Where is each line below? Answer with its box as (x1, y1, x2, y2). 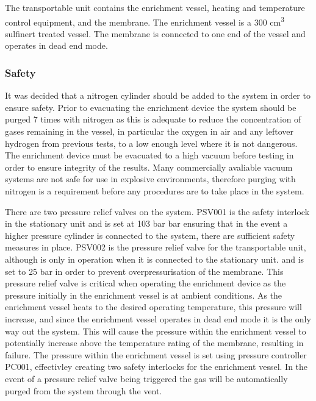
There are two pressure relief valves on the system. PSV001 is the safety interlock (5, 205, 310, 218)
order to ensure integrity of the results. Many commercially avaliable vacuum (5, 160, 293, 173)
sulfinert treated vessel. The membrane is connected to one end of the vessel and (5, 27, 306, 40)
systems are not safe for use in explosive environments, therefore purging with (5, 172, 296, 185)
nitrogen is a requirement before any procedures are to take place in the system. (5, 185, 304, 197)
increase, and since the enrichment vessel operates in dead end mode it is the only (5, 312, 311, 325)
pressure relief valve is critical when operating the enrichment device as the (5, 277, 286, 289)
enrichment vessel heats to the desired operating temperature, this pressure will (5, 300, 302, 313)
